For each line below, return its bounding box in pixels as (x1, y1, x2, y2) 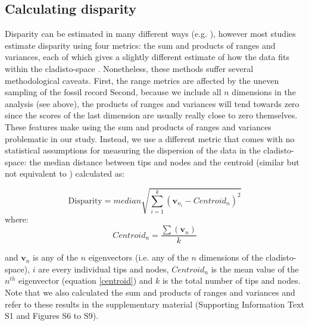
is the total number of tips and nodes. (162, 274, 301, 287)
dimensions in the (232, 86, 296, 98)
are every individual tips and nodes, (38, 262, 169, 275)
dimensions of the (199, 251, 263, 264)
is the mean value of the (211, 262, 299, 275)
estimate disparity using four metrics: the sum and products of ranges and (5, 39, 276, 51)
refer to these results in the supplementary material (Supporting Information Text (5, 297, 305, 310)
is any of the (33, 251, 78, 264)
